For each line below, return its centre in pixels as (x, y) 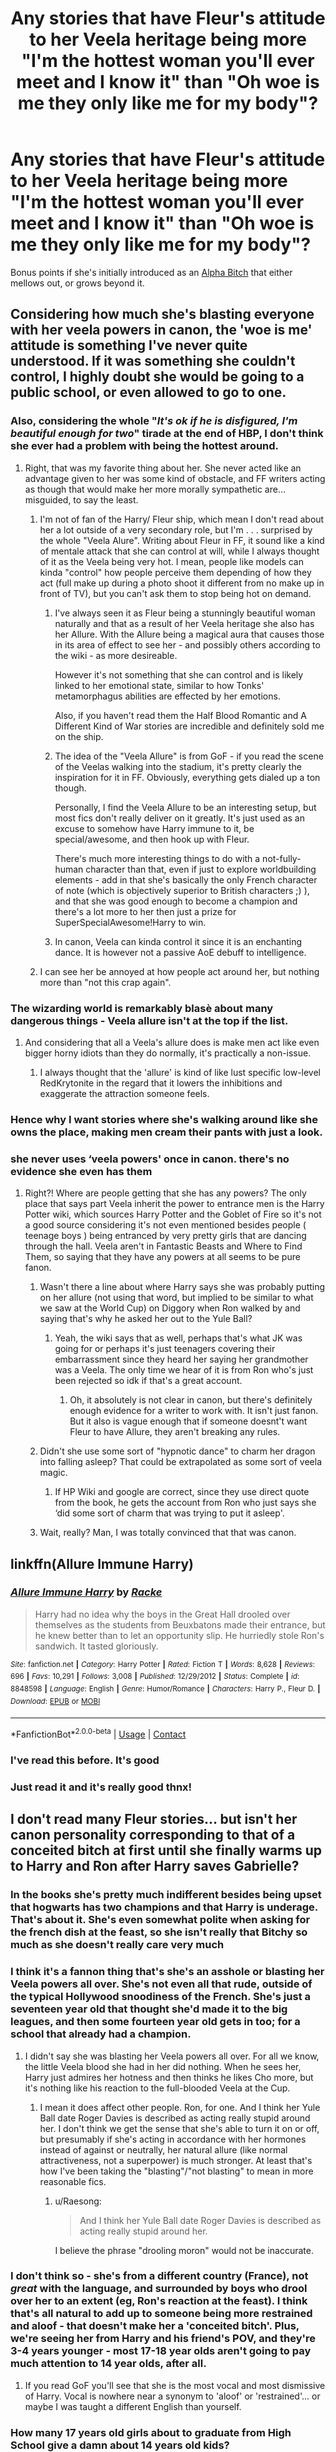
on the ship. (79, 736)
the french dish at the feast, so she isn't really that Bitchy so (159, 1932)
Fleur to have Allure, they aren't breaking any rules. (175, 1432)
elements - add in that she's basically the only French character (186, 879)
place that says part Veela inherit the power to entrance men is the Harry (174, 1204)
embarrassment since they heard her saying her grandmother (181, 1359)
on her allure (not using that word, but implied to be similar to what (176, 1298)
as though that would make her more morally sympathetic (143, 489)
